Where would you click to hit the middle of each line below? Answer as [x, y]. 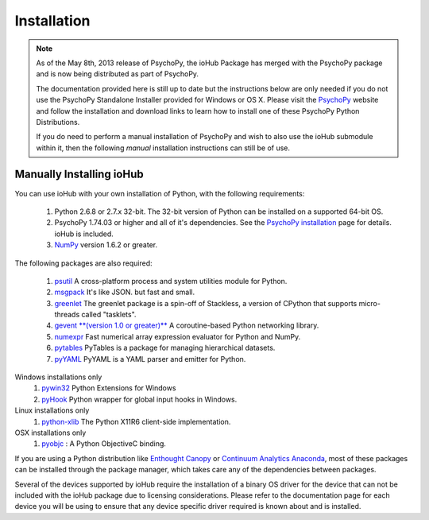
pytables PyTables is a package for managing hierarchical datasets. [165, 348]
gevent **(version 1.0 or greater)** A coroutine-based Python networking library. [187, 325]
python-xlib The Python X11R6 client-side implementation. [136, 421]
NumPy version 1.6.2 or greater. [106, 245]
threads [67, 315]
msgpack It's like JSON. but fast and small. [125, 292]
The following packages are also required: [83, 263]
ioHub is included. [84, 234]
